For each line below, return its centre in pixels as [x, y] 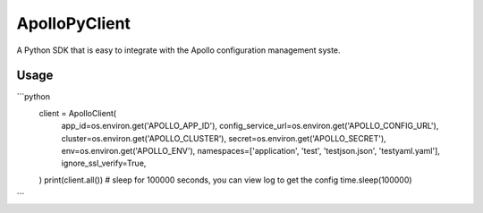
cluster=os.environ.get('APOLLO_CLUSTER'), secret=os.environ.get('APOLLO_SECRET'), [224, 138]
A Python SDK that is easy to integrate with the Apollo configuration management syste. [178, 50]
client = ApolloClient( [77, 113]
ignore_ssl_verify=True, [104, 163]
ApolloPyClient [74, 23]
